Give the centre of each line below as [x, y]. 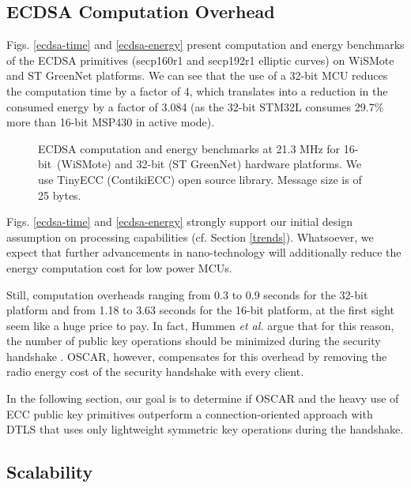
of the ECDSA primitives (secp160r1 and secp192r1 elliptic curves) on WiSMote [200, 60]
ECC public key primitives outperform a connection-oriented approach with [190, 413]
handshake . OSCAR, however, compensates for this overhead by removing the [197, 356]
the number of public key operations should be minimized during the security [194, 341]
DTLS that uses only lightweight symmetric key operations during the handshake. [205, 429]
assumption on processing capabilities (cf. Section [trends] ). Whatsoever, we [190, 236]
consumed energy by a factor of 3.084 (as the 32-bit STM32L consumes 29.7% [195, 106]
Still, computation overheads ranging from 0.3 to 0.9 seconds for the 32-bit [187, 294]
